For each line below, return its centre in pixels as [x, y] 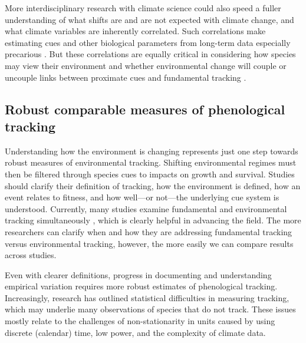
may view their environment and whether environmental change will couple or [146, 65]
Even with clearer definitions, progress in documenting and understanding [138, 274]
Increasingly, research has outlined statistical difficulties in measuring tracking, [147, 297]
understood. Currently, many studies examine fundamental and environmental [146, 208]
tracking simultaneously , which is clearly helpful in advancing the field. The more [153, 220]
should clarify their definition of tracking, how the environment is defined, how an [153, 185]
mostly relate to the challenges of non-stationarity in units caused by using [140, 321]
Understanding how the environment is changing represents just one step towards [152, 151]
